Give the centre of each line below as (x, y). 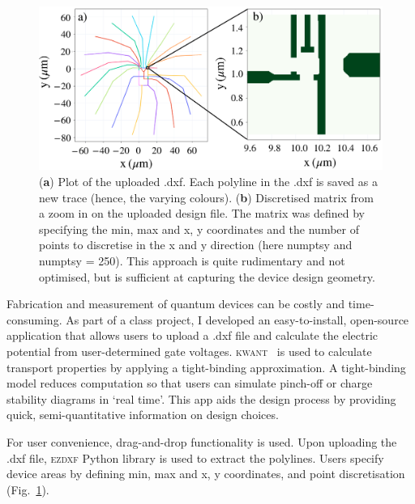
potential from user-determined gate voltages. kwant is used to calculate (189, 351)
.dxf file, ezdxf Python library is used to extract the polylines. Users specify (195, 457)
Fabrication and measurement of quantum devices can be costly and (176, 304)
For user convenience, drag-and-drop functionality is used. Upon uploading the (202, 441)
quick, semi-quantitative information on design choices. (143, 415)
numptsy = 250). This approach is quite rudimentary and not (192, 261)
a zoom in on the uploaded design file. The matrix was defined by (202, 213)
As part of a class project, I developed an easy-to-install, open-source (237, 319)
